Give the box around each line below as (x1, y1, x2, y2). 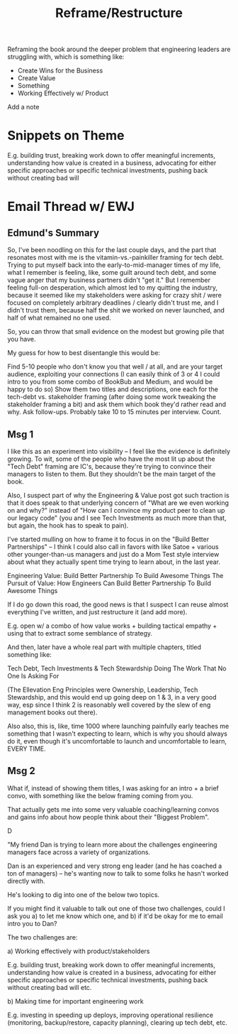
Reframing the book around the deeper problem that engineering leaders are (7, 45, 231, 54)
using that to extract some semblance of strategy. (7, 628, 153, 637)
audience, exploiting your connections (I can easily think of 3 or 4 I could (7, 370, 220, 379)
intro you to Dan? (7, 919, 57, 927)
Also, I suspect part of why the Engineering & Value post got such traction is (7, 491, 229, 499)
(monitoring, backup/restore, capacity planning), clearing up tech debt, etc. (7, 1018, 228, 1027)
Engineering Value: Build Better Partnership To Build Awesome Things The (7, 571, 224, 579)
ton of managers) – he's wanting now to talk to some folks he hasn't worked (7, 869, 229, 878)
